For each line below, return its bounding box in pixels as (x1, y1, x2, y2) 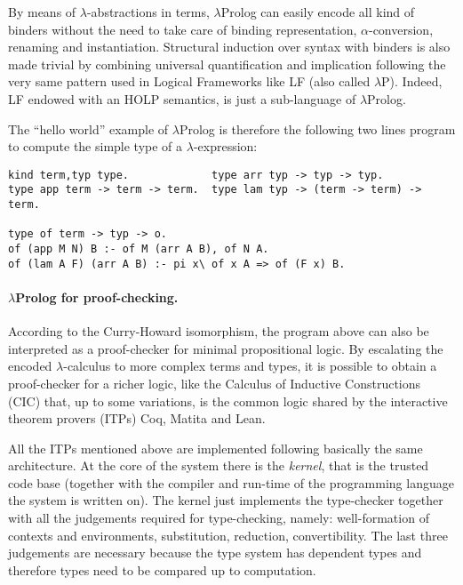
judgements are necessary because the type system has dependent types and (8, 543, 422, 562)
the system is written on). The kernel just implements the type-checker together (8, 491, 443, 509)
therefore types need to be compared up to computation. (8, 560, 316, 579)
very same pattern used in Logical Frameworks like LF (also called (8, 72, 371, 91)
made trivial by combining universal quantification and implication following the (8, 54, 446, 73)
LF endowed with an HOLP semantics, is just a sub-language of (8, 89, 356, 108)
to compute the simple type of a (8, 137, 183, 156)
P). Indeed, (381, 72, 443, 91)
